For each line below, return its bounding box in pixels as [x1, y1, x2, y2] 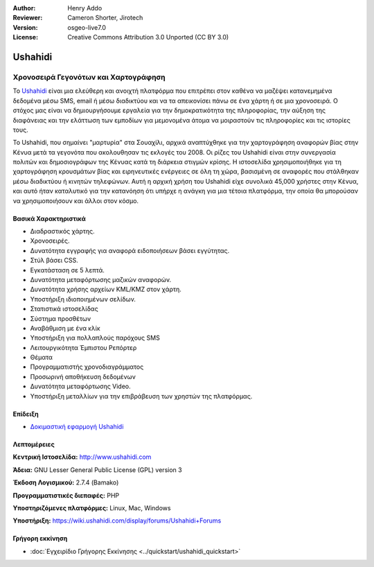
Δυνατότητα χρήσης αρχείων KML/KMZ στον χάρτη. [30, 285, 181, 294]
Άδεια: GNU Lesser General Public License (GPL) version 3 [12, 465, 183, 474]
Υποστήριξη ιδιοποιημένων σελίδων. [30, 295, 136, 303]
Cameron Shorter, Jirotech [67, 14, 143, 22]
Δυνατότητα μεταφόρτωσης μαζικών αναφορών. [30, 275, 172, 283]
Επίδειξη [12, 410, 39, 418]
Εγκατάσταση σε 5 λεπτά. [30, 265, 105, 274]
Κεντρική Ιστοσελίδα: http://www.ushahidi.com [12, 453, 152, 461]
